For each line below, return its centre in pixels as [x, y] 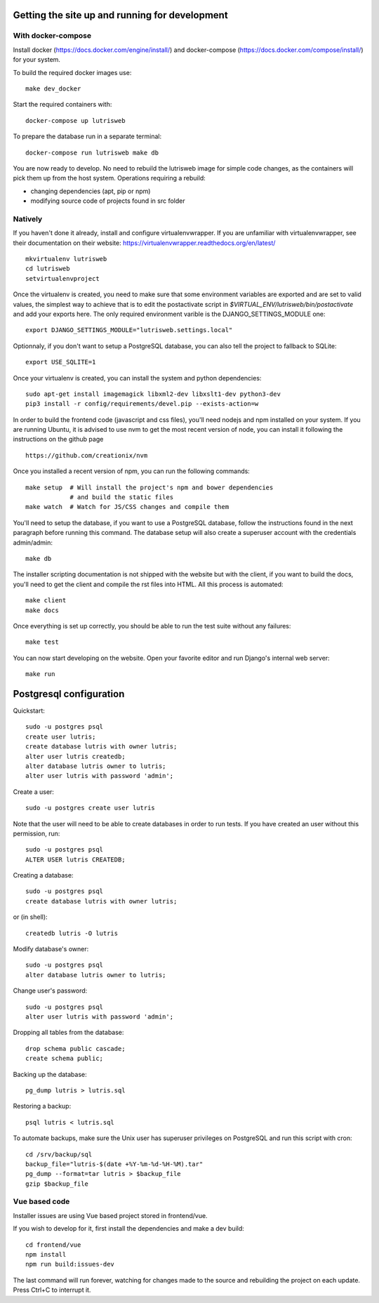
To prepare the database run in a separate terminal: [87, 136]
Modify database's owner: [51, 949]
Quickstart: [29, 710]
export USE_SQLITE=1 [61, 362]
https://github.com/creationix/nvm [87, 455]
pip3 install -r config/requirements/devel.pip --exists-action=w [142, 404]
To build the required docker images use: [72, 72]
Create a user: [33, 792]
